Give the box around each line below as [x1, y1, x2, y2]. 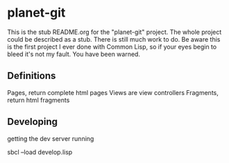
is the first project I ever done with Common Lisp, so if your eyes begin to [7, 42, 217, 51]
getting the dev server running [7, 134, 94, 143]
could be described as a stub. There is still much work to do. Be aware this [7, 35, 221, 43]
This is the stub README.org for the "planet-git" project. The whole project [7, 28, 222, 36]
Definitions [7, 70, 56, 82]
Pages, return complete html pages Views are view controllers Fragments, [7, 88, 219, 96]
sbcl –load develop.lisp [7, 148, 73, 156]
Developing [7, 116, 58, 128]
